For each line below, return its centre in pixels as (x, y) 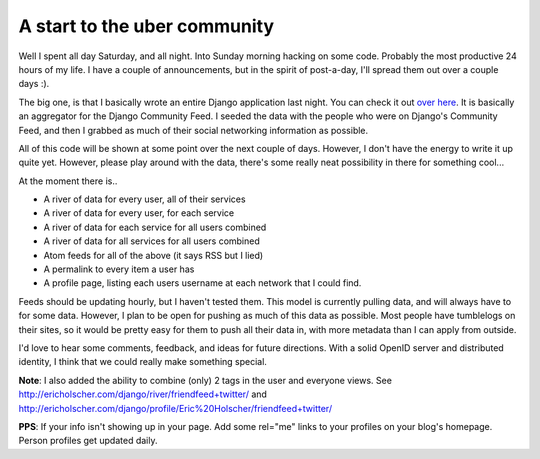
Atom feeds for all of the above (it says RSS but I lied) (153, 255)
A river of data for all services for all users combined (151, 241)
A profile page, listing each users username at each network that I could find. (202, 283)
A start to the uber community (146, 26)
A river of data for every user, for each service (139, 213)
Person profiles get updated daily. (88, 441)
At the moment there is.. (68, 181)
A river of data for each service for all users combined (155, 227)
